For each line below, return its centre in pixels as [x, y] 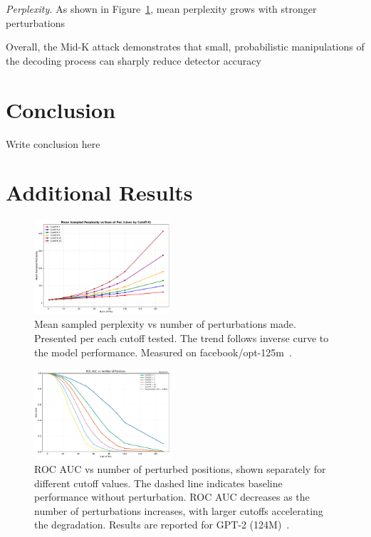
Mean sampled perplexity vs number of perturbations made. [165, 324]
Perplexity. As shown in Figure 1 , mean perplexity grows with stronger [161, 9]
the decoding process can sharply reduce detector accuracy [134, 60]
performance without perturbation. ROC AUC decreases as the [172, 497]
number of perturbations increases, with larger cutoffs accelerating [179, 510]
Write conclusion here [53, 143]
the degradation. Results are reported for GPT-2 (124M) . [162, 525]
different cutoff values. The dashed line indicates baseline [158, 483]
